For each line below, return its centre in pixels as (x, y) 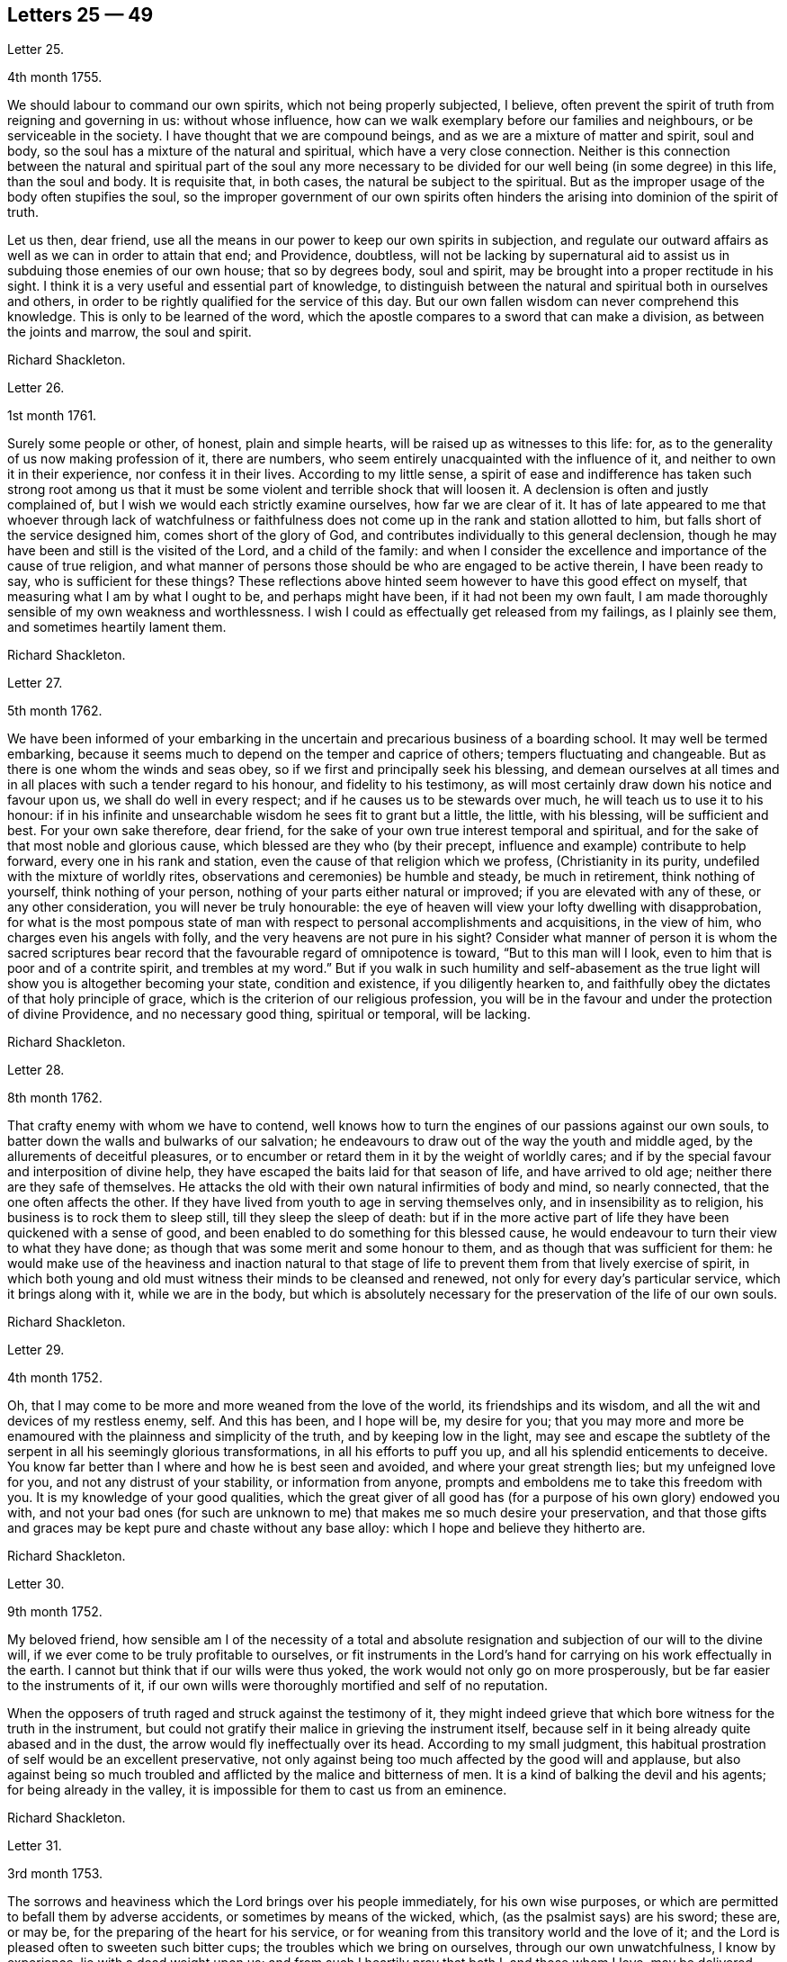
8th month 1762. (55, 1098)
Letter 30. (36, 1584)
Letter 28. (36, 1070)
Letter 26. (36, 388)
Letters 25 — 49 (80, 15)
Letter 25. (36, 49)
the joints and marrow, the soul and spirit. (130, 332)
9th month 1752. (55, 1612)
